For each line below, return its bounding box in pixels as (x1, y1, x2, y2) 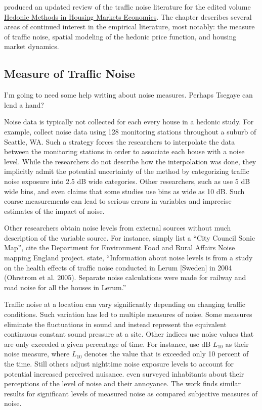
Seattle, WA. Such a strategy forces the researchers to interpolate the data (4, 136, 235, 147)
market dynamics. (4, 41, 59, 52)
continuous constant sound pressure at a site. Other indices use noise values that (4, 329, 254, 339)
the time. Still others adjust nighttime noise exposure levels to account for (4, 358, 234, 369)
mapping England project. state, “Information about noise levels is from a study (4, 252, 253, 263)
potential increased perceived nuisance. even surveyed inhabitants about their (4, 368, 244, 379)
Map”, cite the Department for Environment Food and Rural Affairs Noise (4, 242, 235, 253)
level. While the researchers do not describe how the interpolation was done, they (4, 156, 256, 166)
